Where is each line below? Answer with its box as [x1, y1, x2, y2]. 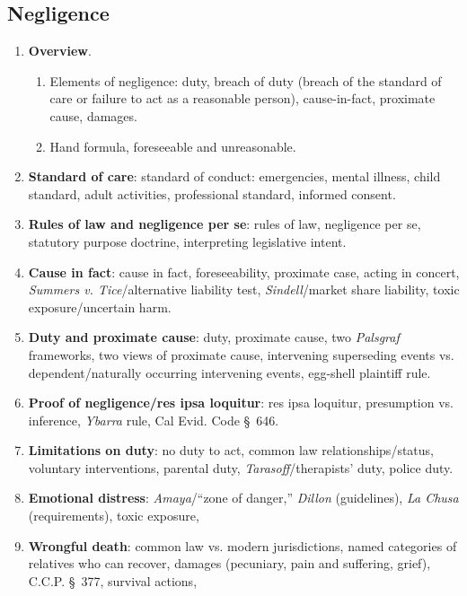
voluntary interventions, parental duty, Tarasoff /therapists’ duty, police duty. [28, 458, 454, 477]
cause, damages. [49, 106, 137, 125]
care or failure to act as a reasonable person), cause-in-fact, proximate [49, 89, 436, 108]
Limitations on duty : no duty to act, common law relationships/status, [28, 441, 434, 460]
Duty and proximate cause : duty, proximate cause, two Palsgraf [28, 328, 400, 346]
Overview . [28, 41, 92, 60]
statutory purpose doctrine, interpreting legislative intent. [28, 232, 347, 250]
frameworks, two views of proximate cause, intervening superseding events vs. [28, 345, 454, 364]
